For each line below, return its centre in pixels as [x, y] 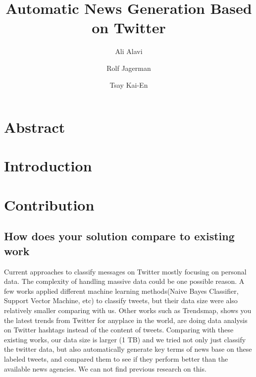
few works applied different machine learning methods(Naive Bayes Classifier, [121, 291]
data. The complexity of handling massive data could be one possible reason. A [124, 281]
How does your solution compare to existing [119, 236]
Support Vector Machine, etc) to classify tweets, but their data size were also [121, 300]
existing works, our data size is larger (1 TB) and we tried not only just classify [125, 339]
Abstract [35, 127]
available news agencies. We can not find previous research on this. [105, 368]
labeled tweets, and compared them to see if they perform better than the [116, 358]
